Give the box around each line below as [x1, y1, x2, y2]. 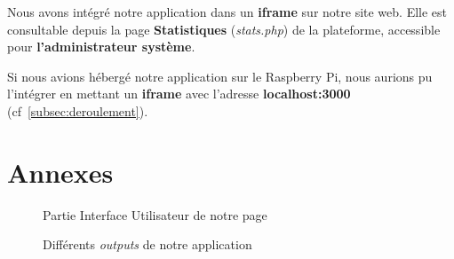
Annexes [7, 153, 114, 190]
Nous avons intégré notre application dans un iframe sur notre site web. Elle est [7, 3, 448, 20]
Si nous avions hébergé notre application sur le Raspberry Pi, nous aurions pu [7, 67, 433, 85]
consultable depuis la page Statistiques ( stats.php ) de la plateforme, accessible [7, 20, 441, 38]
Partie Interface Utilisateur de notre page [43, 205, 267, 224]
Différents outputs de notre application [43, 235, 252, 254]
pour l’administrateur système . [7, 37, 195, 56]
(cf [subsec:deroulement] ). [7, 101, 148, 120]
